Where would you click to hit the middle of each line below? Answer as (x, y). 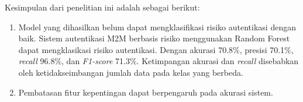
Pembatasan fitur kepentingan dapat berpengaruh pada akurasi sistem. (146, 92)
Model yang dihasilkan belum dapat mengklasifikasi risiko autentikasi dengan (157, 27)
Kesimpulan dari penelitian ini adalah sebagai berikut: (102, 7)
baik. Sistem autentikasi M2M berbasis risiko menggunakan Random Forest (154, 38)
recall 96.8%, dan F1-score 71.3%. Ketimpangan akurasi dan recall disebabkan (159, 61)
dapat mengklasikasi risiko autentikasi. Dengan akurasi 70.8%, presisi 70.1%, (156, 49)
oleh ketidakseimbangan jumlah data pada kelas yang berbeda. (131, 72)
